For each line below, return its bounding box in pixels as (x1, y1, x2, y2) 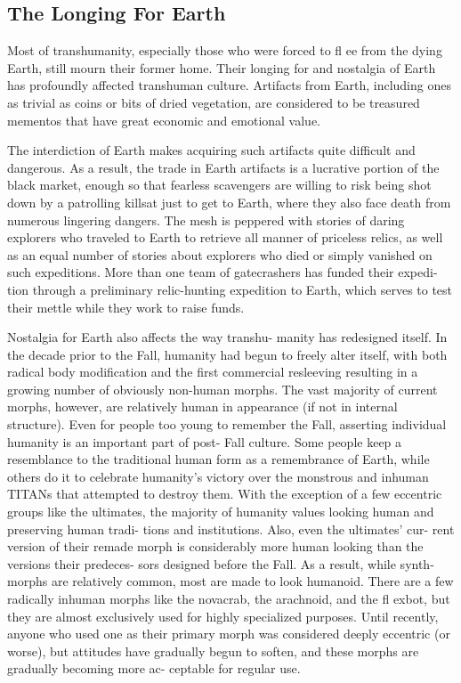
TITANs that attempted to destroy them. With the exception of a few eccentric (7, 484, 442, 503)
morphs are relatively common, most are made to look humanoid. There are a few (7, 572, 454, 590)
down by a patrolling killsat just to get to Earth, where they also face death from (7, 192, 451, 211)
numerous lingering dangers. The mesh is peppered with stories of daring (7, 210, 405, 229)
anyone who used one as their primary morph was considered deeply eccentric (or (7, 624, 450, 643)
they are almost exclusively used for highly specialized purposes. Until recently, (7, 606, 439, 625)
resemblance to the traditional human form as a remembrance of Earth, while (7, 450, 430, 468)
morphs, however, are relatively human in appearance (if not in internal (7, 397, 398, 416)
